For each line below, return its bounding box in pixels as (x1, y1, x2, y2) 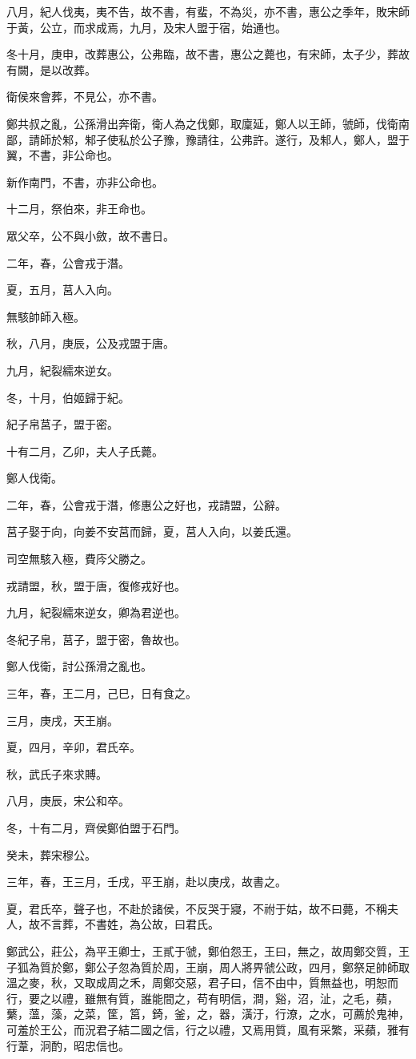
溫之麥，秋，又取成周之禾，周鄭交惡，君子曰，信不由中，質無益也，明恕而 (6, 974, 398, 991)
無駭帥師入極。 (6, 308, 85, 324)
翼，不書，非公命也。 (6, 147, 118, 163)
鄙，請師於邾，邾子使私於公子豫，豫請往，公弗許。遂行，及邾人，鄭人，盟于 (6, 131, 410, 147)
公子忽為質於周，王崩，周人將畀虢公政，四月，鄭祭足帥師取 (95, 958, 410, 975)
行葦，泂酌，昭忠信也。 (6, 1037, 130, 1053)
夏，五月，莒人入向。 (6, 281, 118, 298)
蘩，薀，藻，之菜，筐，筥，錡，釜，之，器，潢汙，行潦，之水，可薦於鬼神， (6, 1005, 410, 1022)
